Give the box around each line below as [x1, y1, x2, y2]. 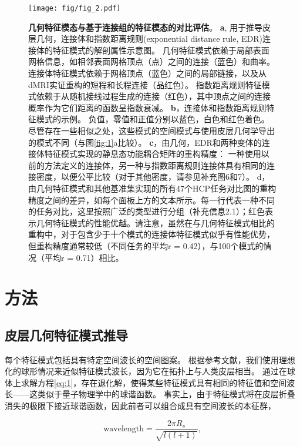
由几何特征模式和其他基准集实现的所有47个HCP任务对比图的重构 [28, 182, 277, 194]
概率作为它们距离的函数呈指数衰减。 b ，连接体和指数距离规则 [28, 101, 267, 113]
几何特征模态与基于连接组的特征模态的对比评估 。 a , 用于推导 [28, 21, 263, 33]
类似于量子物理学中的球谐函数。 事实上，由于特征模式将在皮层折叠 [37, 388, 295, 400]
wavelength [103, 425, 144, 434]
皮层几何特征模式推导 [5, 326, 128, 344]
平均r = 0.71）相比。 [44, 251, 124, 263]
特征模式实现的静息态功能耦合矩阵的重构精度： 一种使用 [44, 147, 261, 160]
